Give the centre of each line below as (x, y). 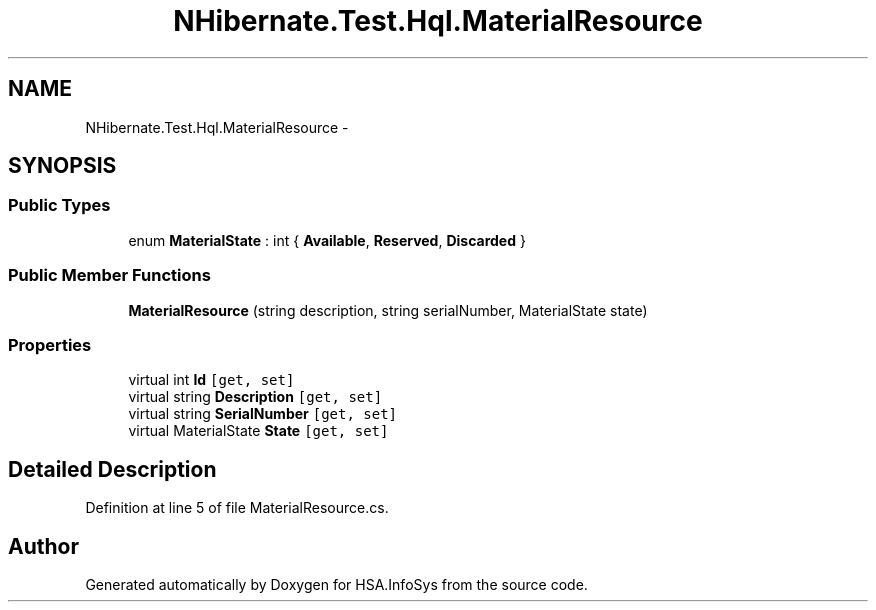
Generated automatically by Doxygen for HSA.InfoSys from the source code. (336, 584)
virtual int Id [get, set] (211, 380)
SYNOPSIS (62, 166)
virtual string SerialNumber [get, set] (262, 414)
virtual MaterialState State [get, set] (258, 431)
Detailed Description (112, 469)
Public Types (59, 205)
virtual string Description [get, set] (255, 397)
